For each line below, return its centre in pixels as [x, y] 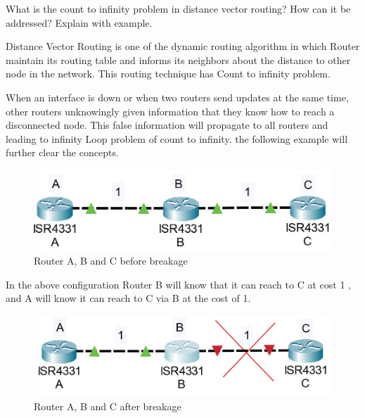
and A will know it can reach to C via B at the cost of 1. [128, 298]
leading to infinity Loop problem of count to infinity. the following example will [177, 138]
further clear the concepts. [62, 152]
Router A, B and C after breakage [108, 406]
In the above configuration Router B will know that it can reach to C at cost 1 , [178, 284]
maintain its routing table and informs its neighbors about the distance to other [178, 59]
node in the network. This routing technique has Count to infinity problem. [168, 74]
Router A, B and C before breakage [111, 261]
